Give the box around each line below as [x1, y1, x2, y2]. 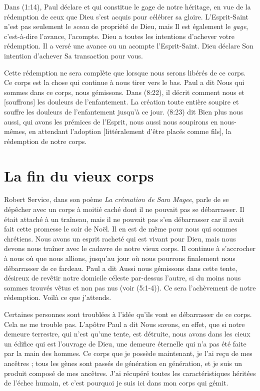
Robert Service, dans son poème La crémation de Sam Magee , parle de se [4, 194, 229, 204]
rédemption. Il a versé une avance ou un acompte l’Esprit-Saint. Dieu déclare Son [4, 40, 253, 51]
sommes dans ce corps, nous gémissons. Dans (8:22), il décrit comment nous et [4, 86, 244, 97]
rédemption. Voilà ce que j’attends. [4, 292, 111, 302]
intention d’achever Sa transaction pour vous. [4, 50, 143, 60]
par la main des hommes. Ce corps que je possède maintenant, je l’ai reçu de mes [4, 348, 252, 358]
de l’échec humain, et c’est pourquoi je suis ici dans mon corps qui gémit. [4, 377, 228, 388]
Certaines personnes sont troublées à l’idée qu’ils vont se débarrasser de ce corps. [4, 308, 252, 319]
